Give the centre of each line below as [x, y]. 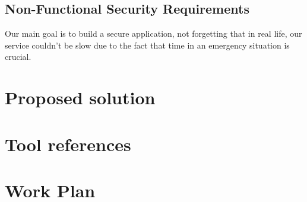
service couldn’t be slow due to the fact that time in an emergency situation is [147, 45]
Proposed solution [80, 97]
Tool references [68, 144]
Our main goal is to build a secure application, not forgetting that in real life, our [153, 33]
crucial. [18, 57]
